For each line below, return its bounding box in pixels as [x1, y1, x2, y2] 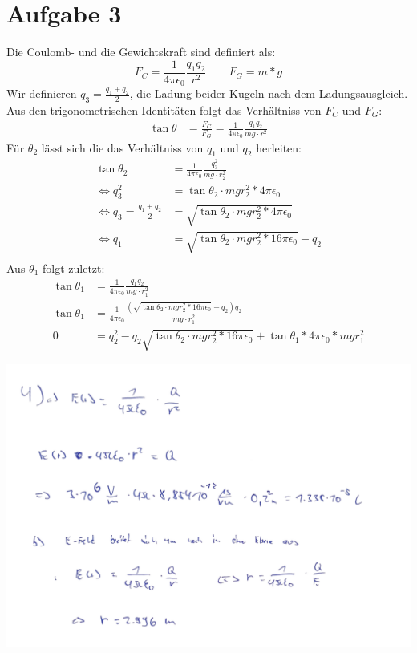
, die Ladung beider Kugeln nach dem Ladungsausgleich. [129, 85, 408, 102]
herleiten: [256, 139, 302, 156]
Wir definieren [6, 85, 77, 102]
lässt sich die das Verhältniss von [41, 139, 204, 156]
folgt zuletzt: [43, 259, 105, 276]
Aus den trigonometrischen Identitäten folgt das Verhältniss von [6, 102, 322, 119]
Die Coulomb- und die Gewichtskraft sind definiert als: [6, 43, 276, 60]
